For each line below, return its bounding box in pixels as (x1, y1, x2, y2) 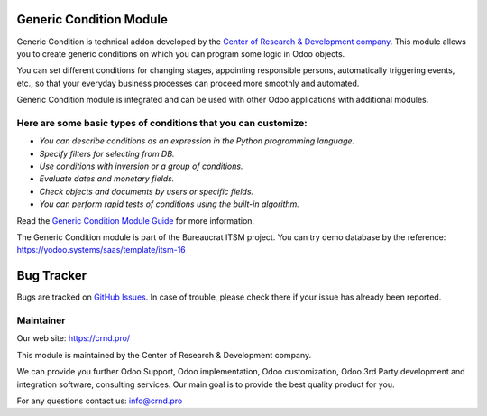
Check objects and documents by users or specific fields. (39, 186, 254, 197)
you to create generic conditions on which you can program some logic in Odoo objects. (16, 48, 345, 59)
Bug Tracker (16, 268, 87, 283)
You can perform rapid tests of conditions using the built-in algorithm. (39, 199, 299, 209)
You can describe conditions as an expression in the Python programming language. (39, 135, 355, 146)
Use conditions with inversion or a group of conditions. (39, 161, 243, 171)
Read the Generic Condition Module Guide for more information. (16, 215, 255, 226)
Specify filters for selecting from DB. (39, 148, 175, 159)
